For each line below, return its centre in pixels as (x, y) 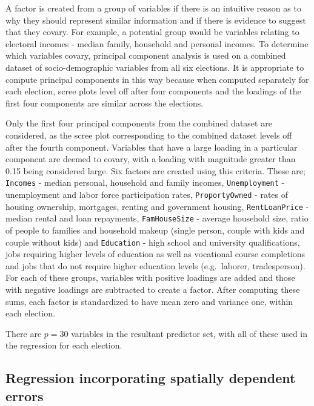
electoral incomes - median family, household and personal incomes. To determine (157, 43)
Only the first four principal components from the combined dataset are (139, 123)
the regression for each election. (64, 345)
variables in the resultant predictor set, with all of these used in (189, 333)
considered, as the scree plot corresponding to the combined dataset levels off (149, 135)
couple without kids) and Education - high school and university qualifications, (153, 242)
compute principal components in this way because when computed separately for (157, 79)
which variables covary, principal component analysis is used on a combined (146, 55)
